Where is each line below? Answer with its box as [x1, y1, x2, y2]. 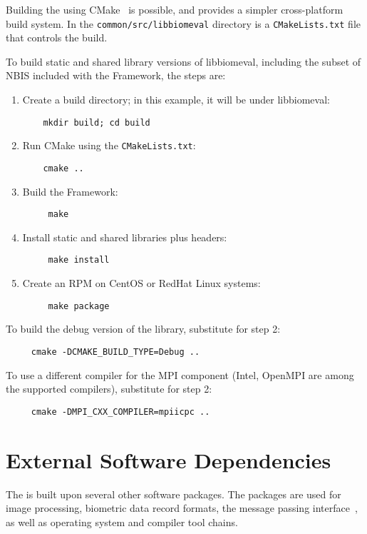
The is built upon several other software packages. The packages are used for [6, 486, 341, 501]
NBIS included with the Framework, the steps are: [6, 68, 226, 83]
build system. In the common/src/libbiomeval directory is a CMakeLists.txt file [6, 16, 361, 31]
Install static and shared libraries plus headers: [22, 229, 227, 244]
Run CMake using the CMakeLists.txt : [22, 138, 196, 153]
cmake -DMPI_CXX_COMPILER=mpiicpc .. [31, 406, 210, 417]
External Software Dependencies [6, 445, 331, 474]
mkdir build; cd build [43, 117, 150, 128]
